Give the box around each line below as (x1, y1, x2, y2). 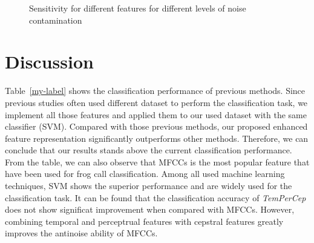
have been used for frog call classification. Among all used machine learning (5, 167, 285, 180)
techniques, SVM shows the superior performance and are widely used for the (5, 179, 292, 192)
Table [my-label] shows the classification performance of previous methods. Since (5, 84, 306, 97)
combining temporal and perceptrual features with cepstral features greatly (5, 215, 284, 227)
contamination (29, 13, 82, 26)
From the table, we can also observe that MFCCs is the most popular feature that (5, 155, 310, 168)
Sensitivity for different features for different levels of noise (29, 2, 246, 14)
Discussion (5, 49, 94, 74)
